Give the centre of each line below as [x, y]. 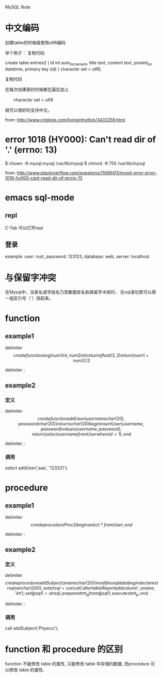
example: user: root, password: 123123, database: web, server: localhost [77, 256]
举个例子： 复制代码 [25, 53]
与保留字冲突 [31, 278]
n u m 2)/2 [81, 361]
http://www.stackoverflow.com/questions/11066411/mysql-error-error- [87, 173]
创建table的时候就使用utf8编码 [35, 42]
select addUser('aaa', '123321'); [37, 468]
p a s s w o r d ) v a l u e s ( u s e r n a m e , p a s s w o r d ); [81, 429]
